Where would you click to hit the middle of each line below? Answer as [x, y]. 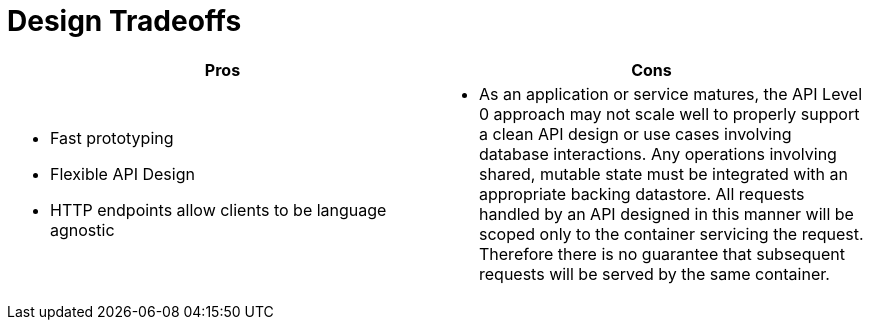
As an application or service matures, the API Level [671, 93]
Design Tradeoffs [124, 21]
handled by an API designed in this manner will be [666, 213]
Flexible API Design [122, 173]
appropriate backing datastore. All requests [642, 193]
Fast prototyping [112, 137]
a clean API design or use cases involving [635, 133]
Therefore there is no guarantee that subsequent [662, 253]
